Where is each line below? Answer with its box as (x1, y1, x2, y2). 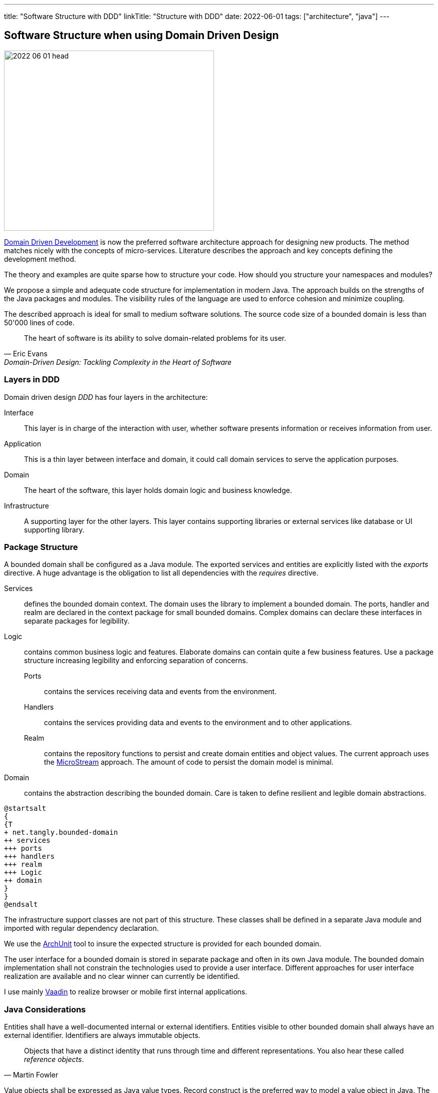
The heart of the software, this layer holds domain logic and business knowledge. (24, 485, 292, 494)
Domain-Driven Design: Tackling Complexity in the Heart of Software (4, 357, 232, 366)
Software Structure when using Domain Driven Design (4, 29, 279, 42)
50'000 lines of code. (4, 318, 74, 327)
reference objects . (24, 1055, 84, 1064)
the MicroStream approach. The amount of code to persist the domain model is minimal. (44, 758, 334, 767)
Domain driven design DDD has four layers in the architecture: (4, 392, 208, 401)
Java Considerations (4, 1004, 86, 1014)
